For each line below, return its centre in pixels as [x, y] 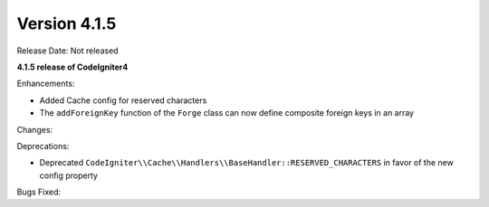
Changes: [35, 129]
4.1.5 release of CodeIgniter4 [72, 67]
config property [69, 175]
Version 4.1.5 [67, 24]
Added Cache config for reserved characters [123, 100]
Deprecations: [43, 146]
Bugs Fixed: [39, 192]
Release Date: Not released [67, 51]
